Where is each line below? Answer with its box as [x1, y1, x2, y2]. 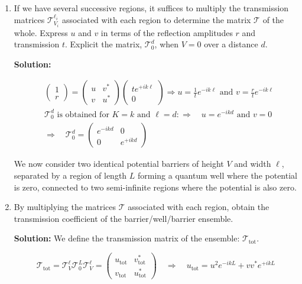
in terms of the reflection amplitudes [100, 26, 233, 38]
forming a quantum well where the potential [138, 169, 297, 182]
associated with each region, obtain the [128, 201, 269, 213]
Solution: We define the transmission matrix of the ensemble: [14, 232, 240, 244]
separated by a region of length [14, 169, 127, 182]
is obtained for [57, 110, 109, 119]
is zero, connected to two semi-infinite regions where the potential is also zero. [14, 180, 297, 193]
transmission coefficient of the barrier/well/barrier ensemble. [14, 212, 233, 224]
